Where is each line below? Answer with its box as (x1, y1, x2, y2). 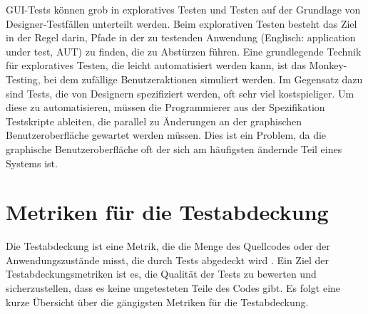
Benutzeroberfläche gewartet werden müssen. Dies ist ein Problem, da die (6, 127, 327, 142)
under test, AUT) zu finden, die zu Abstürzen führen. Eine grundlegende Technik (6, 43, 362, 58)
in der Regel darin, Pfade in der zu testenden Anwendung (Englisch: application (6, 30, 356, 45)
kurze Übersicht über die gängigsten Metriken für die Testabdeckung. (6, 294, 309, 309)
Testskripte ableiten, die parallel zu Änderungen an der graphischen (6, 113, 302, 128)
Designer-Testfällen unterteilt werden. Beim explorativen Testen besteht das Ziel (6, 16, 357, 31)
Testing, (6, 71, 41, 86)
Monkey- (309, 58, 347, 73)
